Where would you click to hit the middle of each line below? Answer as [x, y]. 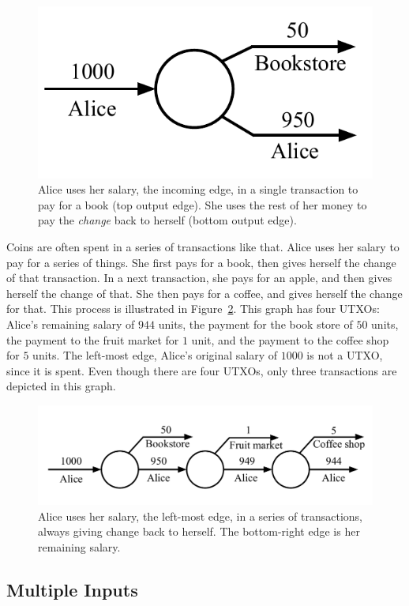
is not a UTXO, [345, 355]
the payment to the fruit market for [93, 339]
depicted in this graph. [61, 386]
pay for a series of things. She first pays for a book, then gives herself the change [201, 262]
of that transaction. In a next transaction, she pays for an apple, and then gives [199, 278]
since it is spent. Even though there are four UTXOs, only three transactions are [202, 370]
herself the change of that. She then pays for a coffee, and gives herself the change [204, 293]
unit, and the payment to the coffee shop [290, 339]
